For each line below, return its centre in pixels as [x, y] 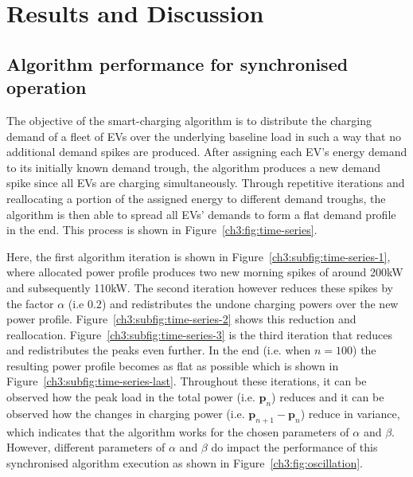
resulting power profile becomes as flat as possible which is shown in [173, 365]
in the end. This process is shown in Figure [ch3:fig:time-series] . [162, 230]
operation [47, 87]
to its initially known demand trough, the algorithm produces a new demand [194, 167]
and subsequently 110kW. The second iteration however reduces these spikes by [200, 287]
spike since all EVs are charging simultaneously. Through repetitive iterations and [206, 183]
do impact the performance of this [294, 447]
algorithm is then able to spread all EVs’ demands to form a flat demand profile [201, 214]
